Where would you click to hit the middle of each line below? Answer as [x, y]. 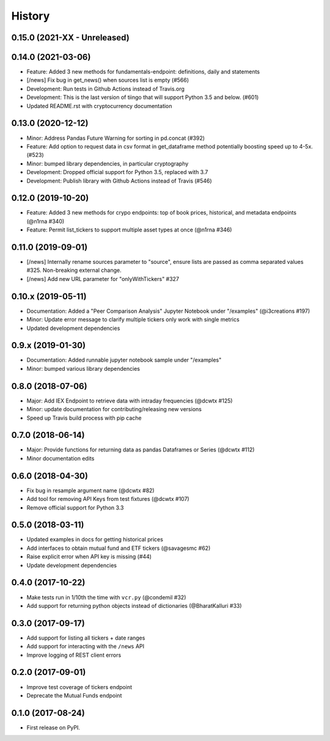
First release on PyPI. [53, 728]
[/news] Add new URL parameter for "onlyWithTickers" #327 [103, 279]
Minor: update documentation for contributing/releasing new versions [114, 409]
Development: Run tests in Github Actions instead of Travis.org [105, 89]
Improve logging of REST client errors [74, 655]
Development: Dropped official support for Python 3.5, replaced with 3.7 [117, 172]
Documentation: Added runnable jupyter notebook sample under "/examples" [124, 360]
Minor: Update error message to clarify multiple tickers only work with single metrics [133, 319]
